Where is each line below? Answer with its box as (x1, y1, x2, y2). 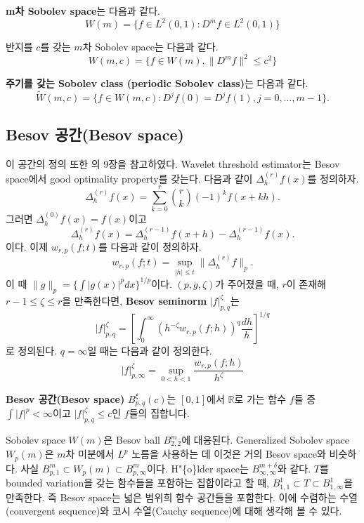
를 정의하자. (307, 171, 359, 185)
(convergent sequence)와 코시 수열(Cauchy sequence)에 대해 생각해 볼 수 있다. (6, 503, 342, 518)
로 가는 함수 (234, 391, 287, 406)
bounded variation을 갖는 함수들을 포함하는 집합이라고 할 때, (6, 475, 270, 490)
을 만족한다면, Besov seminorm (62, 293, 207, 307)
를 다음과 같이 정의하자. (98, 239, 202, 253)
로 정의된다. (6, 343, 57, 358)
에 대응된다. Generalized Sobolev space (181, 432, 350, 446)
